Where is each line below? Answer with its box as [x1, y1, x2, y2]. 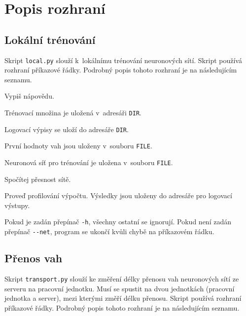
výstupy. [4, 200, 30, 210]
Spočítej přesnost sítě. [4, 174, 71, 184]
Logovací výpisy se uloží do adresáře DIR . [4, 124, 129, 134]
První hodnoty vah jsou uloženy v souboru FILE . [4, 140, 152, 151]
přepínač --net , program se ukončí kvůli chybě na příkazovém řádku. [4, 226, 214, 237]
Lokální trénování [4, 32, 96, 47]
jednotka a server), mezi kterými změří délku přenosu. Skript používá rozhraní [4, 293, 242, 303]
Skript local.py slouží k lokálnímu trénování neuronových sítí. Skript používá [4, 55, 242, 65]
